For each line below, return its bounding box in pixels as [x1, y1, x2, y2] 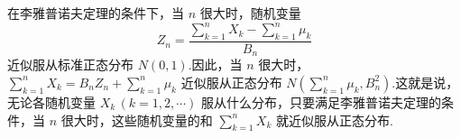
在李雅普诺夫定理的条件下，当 [7, 4, 184, 22]
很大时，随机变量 [199, 4, 301, 22]
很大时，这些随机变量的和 [60, 110, 213, 129]
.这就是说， [392, 72, 459, 91]
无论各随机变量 [7, 92, 96, 111]
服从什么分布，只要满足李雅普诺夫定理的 [200, 92, 441, 111]
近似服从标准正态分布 [7, 55, 134, 74]
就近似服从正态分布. [275, 110, 393, 129]
